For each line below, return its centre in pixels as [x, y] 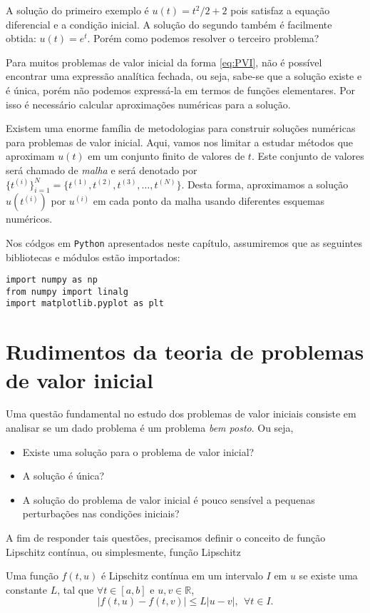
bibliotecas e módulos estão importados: [93, 257]
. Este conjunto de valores [308, 156]
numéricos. [29, 219]
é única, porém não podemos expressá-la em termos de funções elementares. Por [180, 90]
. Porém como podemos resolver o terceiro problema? [203, 38]
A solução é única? [63, 476]
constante [27, 589]
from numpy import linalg [67, 292]
